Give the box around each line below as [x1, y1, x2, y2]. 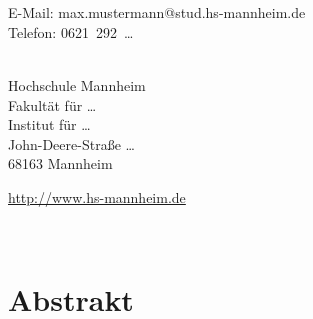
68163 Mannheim [8, 153, 113, 174]
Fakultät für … [8, 94, 97, 115]
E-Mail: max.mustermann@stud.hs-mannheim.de [8, 2, 306, 23]
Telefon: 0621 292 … [8, 21, 134, 42]
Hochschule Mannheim [8, 74, 146, 95]
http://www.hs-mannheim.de [8, 186, 186, 207]
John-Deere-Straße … [8, 133, 135, 154]
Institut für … [8, 114, 91, 135]
